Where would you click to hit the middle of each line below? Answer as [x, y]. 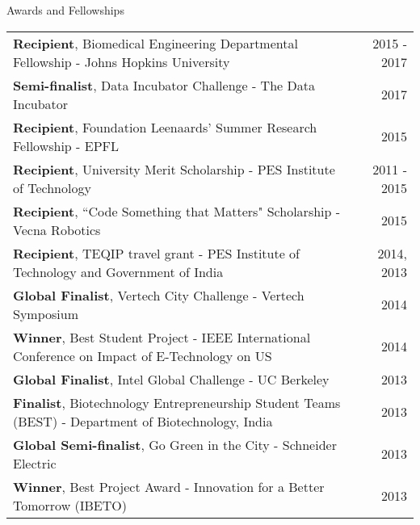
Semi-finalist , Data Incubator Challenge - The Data [164, 85]
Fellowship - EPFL [66, 145]
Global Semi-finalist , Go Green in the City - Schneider [175, 444]
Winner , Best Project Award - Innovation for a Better [169, 486]
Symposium [46, 313]
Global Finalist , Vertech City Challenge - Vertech [159, 295]
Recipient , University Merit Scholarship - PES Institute [174, 169]
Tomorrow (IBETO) [70, 505]
